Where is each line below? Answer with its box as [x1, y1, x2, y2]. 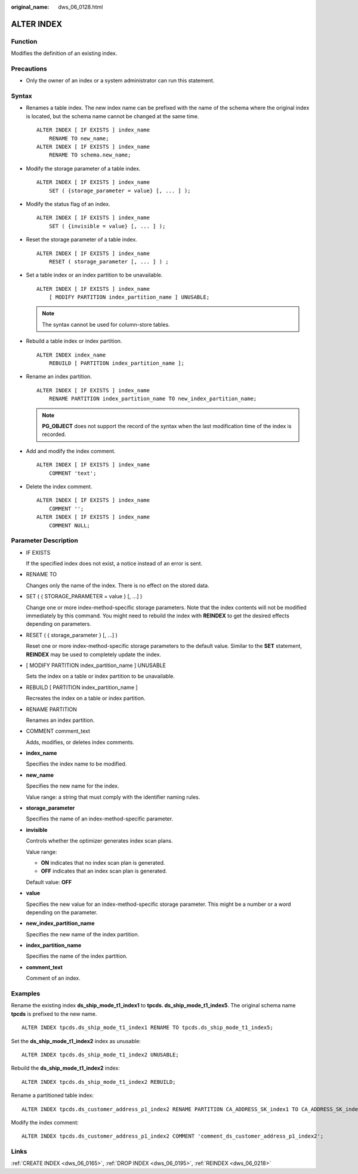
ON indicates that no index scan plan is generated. [41, 859, 165, 866]
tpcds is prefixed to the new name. [11, 1010, 97, 1018]
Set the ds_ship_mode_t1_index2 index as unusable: [11, 1037, 141, 1044]
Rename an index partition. [26, 373, 92, 380]
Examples [11, 989, 41, 998]
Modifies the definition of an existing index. [11, 50, 118, 57]
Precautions [11, 64, 47, 73]
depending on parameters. [26, 620, 92, 628]
